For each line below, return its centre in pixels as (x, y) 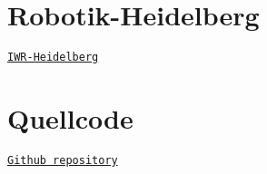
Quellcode (70, 117)
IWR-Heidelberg (53, 58)
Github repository (63, 160)
